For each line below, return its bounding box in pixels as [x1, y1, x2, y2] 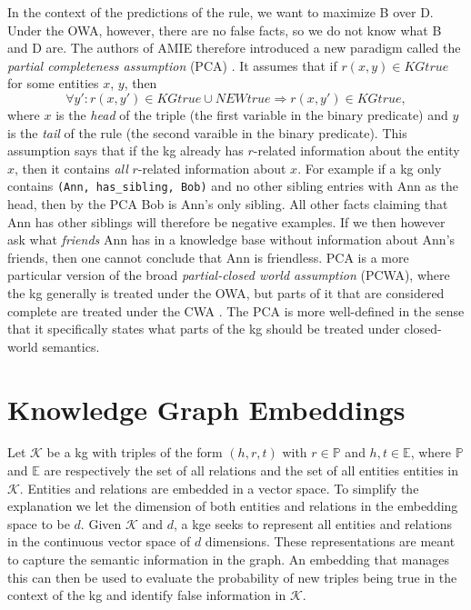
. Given [80, 514, 122, 533]
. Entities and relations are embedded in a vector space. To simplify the [19, 478, 419, 497]
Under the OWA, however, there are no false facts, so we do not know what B [7, 20, 442, 39]
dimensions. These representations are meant [205, 532, 456, 551]
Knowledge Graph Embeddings [7, 390, 406, 427]
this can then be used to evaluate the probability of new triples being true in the [7, 567, 457, 586]
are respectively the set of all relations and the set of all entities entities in [44, 461, 458, 480]
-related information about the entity [253, 141, 460, 160]
